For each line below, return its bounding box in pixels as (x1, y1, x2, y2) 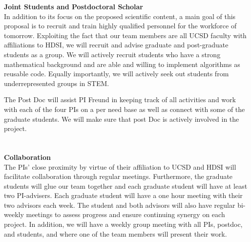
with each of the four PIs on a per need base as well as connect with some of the (4, 104, 245, 114)
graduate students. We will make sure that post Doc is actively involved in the (4, 113, 239, 124)
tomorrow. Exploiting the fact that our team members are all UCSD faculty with (4, 30, 247, 40)
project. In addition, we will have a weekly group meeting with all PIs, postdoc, (4, 219, 243, 229)
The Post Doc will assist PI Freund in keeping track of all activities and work (4, 94, 236, 105)
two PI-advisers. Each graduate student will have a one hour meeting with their (4, 190, 243, 200)
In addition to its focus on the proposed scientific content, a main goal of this (4, 11, 236, 21)
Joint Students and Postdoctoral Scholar (4, 1, 143, 11)
